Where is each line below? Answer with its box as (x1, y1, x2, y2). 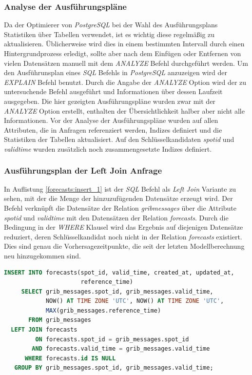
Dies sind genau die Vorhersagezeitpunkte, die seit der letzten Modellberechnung (4, 241, 245, 251)
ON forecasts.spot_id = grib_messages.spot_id (35, 336, 189, 343)
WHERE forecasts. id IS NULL (24, 355, 116, 362)
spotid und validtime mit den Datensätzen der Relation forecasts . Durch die (4, 212, 229, 222)
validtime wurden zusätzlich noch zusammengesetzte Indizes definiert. (4, 143, 212, 154)
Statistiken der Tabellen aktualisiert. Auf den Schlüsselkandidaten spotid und (4, 134, 234, 144)
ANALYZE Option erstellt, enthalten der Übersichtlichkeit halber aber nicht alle (4, 105, 245, 116)
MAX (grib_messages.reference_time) (45, 307, 161, 314)
